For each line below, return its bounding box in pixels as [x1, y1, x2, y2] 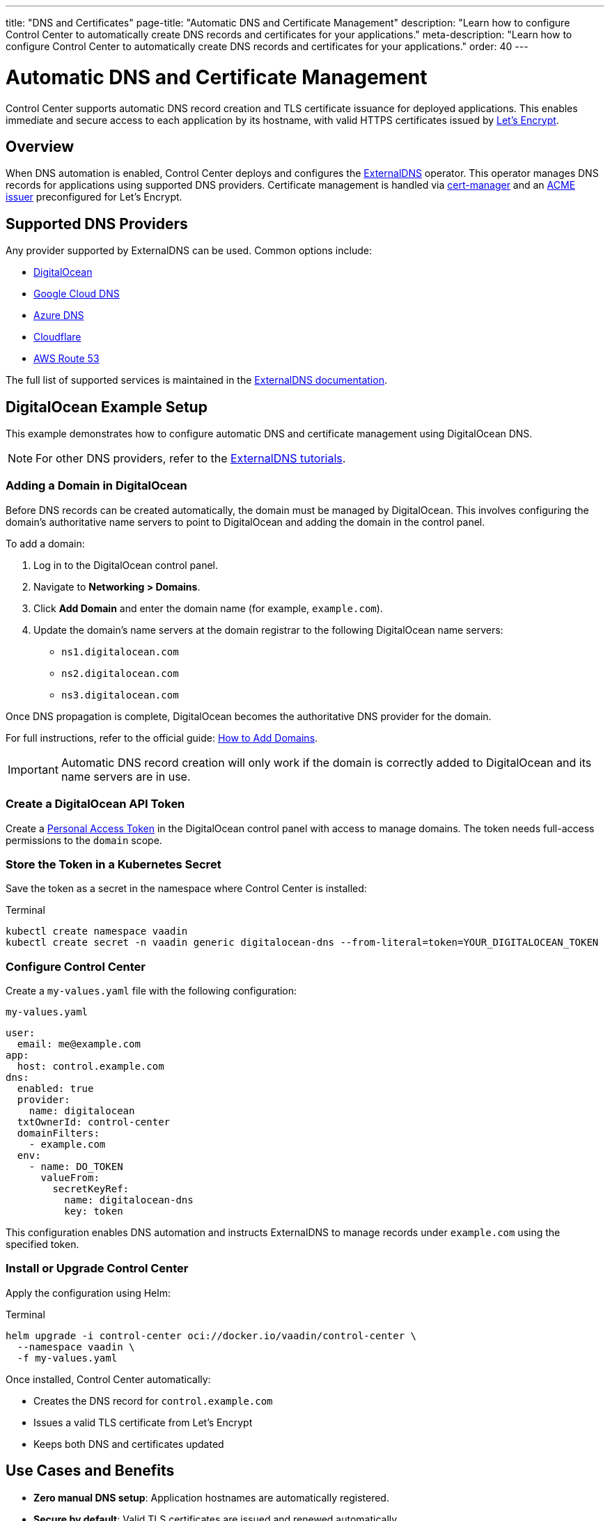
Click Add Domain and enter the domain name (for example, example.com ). [33, 602, 383, 614]
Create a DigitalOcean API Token [6, 797, 185, 811]
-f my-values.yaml [17, 1352, 118, 1364]
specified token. [6, 1238, 79, 1251]
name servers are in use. [61, 769, 191, 783]
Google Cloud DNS [33, 288, 120, 300]
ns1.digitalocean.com [61, 646, 179, 657]
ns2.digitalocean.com [61, 667, 179, 679]
